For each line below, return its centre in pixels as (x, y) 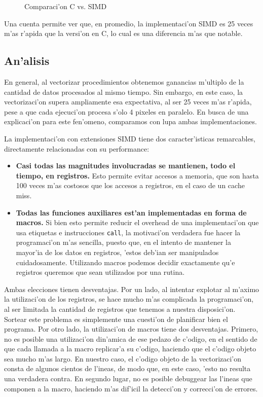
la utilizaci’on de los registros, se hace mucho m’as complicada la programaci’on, (129, 299)
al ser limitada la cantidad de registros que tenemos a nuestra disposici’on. (120, 309)
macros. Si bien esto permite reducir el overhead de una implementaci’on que (137, 222)
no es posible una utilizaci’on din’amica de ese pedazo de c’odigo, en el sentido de (131, 338)
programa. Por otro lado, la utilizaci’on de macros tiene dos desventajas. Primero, (131, 329)
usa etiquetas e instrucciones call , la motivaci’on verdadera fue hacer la (128, 232)
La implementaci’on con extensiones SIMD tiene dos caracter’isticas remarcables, (130, 138)
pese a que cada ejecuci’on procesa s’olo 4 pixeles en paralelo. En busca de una (126, 111)
